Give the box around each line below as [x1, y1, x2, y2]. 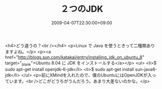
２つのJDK [60, 3, 104, 15]
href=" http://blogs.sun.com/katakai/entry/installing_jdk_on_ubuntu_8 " [5, 54, 144, 60]
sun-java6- [135, 66, 157, 72]
